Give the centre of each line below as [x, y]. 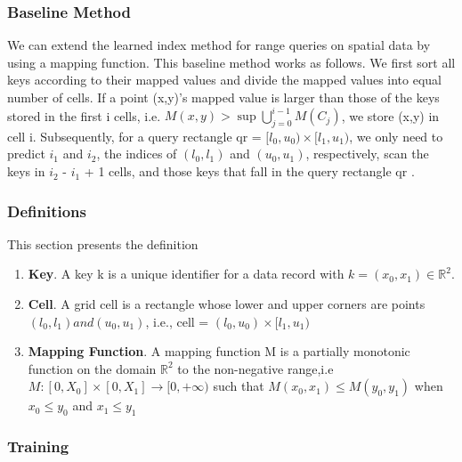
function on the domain [92, 368]
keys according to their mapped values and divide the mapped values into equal [224, 80]
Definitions [47, 211]
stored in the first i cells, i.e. [84, 115]
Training [38, 446]
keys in [26, 171]
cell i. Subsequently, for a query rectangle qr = [134, 136]
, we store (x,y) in [390, 115]
